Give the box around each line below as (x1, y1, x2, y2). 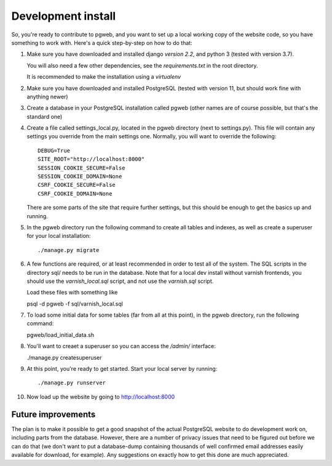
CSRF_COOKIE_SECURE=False (38, 181, 116, 189)
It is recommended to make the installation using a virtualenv (26, 73, 181, 81)
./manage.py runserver (38, 379, 106, 387)
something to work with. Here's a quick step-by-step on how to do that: (11, 39, 193, 46)
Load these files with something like (26, 289, 118, 296)
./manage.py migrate (38, 247, 100, 253)
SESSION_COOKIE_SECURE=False (38, 164, 125, 172)
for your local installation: (26, 232, 91, 240)
